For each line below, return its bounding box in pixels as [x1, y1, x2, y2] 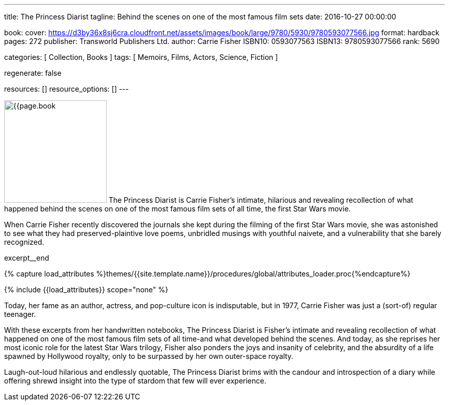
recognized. [4, 238, 45, 246]
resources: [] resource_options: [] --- [4, 84, 129, 93]
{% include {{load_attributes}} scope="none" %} [4, 285, 169, 294]
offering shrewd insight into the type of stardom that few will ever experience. [4, 376, 267, 385]
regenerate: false [4, 69, 62, 77]
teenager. [4, 310, 36, 318]
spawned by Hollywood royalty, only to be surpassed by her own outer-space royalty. [4, 352, 294, 360]
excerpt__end [4, 253, 49, 262]
